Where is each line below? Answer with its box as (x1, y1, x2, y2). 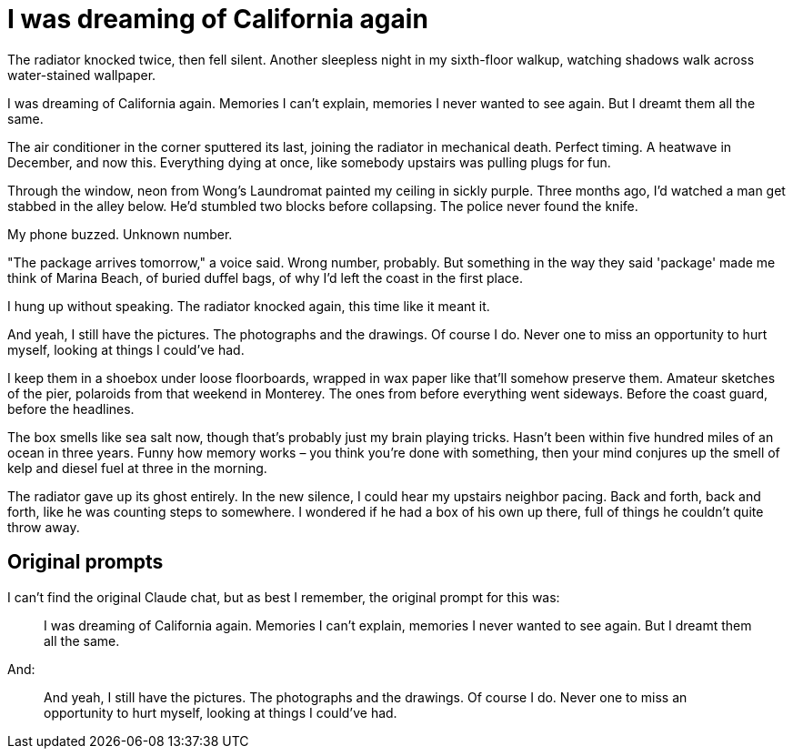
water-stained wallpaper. (7, 66, 156, 83)
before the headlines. (7, 400, 135, 417)
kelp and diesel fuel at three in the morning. (7, 459, 267, 476)
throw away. (7, 519, 80, 535)
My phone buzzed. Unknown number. (7, 226, 233, 242)
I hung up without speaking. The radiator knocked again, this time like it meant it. (7, 297, 490, 314)
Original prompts (7, 550, 164, 574)
